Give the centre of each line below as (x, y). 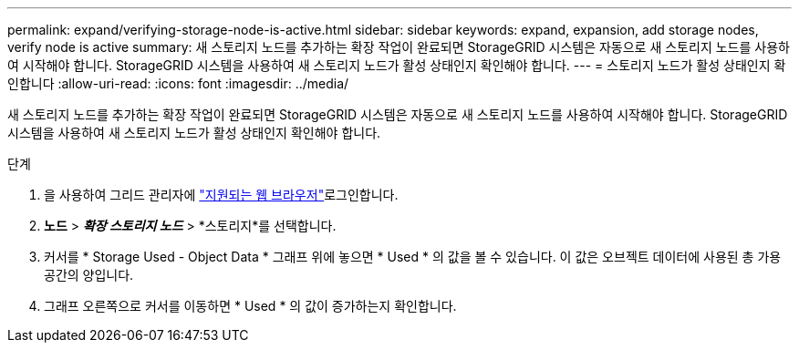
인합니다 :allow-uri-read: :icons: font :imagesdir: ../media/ (178, 83)
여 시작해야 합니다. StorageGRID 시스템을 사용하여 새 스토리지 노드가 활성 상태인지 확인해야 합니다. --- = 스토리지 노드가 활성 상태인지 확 (397, 65)
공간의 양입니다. (89, 275)
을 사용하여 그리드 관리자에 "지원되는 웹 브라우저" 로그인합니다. (221, 195)
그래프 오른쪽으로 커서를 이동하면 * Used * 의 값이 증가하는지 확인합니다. (250, 306)
